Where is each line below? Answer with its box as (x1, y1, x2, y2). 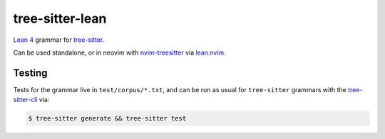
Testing (13, 67, 48, 79)
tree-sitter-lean (13, 11, 107, 26)
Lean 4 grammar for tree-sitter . (13, 35, 105, 44)
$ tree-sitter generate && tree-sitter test (28, 114, 187, 123)
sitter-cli (13, 96, 38, 104)
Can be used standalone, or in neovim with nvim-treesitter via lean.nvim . (13, 48, 226, 57)
